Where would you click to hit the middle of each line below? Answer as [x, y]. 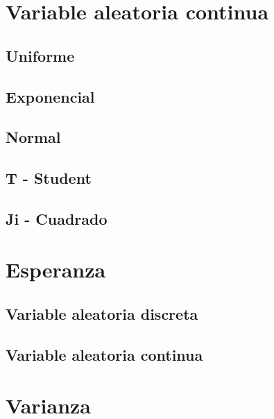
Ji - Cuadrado [57, 218]
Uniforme [40, 55]
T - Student [49, 178]
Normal [33, 137]
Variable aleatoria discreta [102, 314]
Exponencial [50, 96]
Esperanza [56, 270]
